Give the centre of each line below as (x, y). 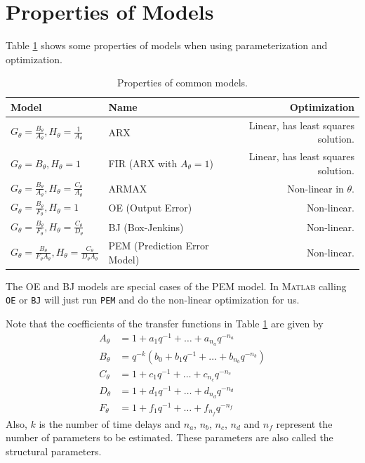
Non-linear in (316, 188)
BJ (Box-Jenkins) (146, 227)
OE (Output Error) (150, 208)
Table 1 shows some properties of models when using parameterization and (167, 45)
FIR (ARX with (143, 163)
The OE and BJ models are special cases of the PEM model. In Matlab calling (176, 286)
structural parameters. (54, 451)
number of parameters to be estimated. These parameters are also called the (170, 437)
